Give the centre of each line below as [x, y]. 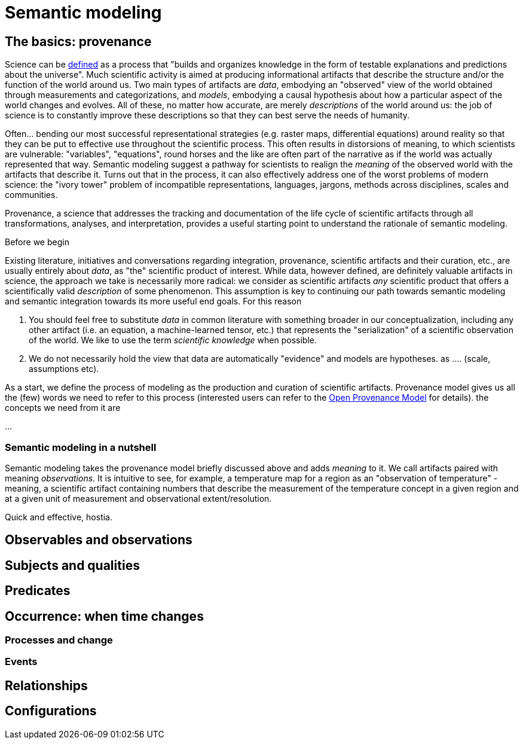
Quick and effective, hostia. [59, 517]
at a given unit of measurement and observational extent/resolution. [138, 498]
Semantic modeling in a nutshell [81, 447]
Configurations [51, 711]
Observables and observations [99, 540]
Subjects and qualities [72, 565]
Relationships [46, 685]
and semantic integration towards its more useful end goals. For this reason [153, 301]
